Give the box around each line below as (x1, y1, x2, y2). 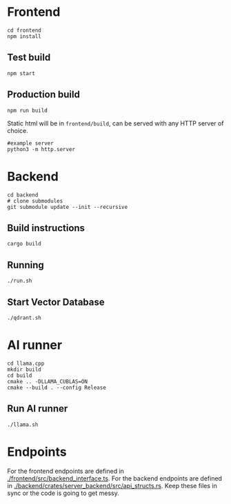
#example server (7, 139, 54, 147)
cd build (7, 372, 32, 379)
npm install (7, 32, 41, 40)
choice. (7, 126, 29, 134)
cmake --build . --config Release (7, 384, 107, 391)
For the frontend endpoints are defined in (7, 467, 124, 475)
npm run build (7, 107, 48, 114)
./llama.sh (7, 421, 39, 428)
